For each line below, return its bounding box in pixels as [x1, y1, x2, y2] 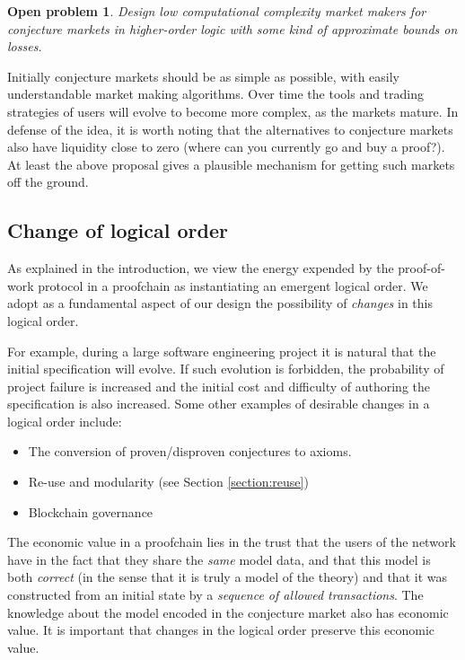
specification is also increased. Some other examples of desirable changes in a [7, 394, 430, 413]
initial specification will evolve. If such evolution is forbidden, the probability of [7, 359, 444, 378]
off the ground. [7, 172, 89, 191]
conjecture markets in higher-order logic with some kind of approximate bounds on [7, 19, 458, 38]
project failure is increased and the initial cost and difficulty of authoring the [7, 376, 430, 395]
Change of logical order [7, 216, 228, 244]
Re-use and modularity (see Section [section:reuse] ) [28, 472, 309, 491]
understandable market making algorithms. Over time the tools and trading [7, 84, 425, 103]
